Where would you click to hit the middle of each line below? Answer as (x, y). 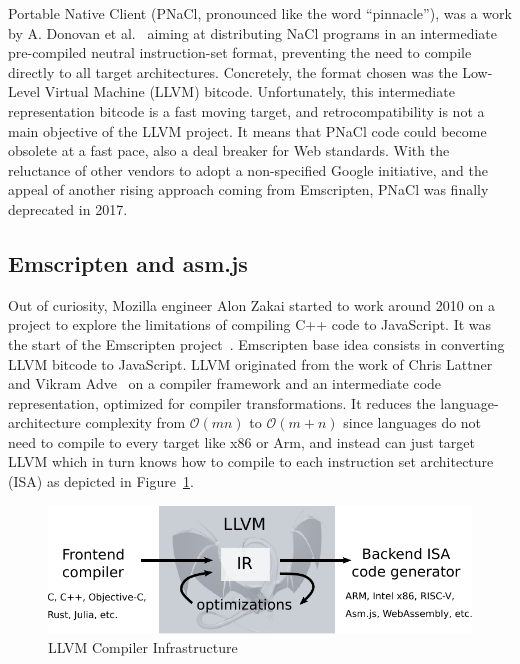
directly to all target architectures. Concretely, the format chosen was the (233, 71)
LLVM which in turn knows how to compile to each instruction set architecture (251, 461)
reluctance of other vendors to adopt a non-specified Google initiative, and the (248, 169)
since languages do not (412, 422)
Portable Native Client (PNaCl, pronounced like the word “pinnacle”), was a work (260, 13)
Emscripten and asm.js (128, 262)
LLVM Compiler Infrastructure (143, 647)
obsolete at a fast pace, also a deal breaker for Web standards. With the (229, 150)
